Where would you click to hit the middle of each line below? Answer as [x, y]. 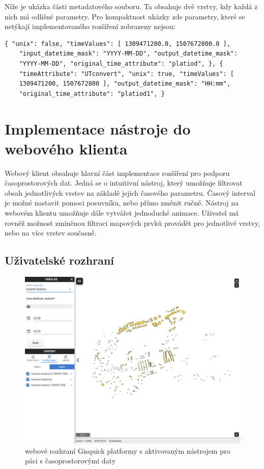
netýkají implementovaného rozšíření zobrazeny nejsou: [90, 26]
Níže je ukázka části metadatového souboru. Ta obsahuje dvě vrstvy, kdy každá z [131, 6]
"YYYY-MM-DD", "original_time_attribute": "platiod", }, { [121, 63]
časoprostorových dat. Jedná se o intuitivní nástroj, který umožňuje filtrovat [124, 183]
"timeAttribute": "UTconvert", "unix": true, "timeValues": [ [127, 74]
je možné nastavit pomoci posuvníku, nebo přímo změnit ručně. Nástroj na [122, 203]
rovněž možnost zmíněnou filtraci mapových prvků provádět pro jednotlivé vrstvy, [133, 223]
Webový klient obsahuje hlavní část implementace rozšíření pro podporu [117, 173]
